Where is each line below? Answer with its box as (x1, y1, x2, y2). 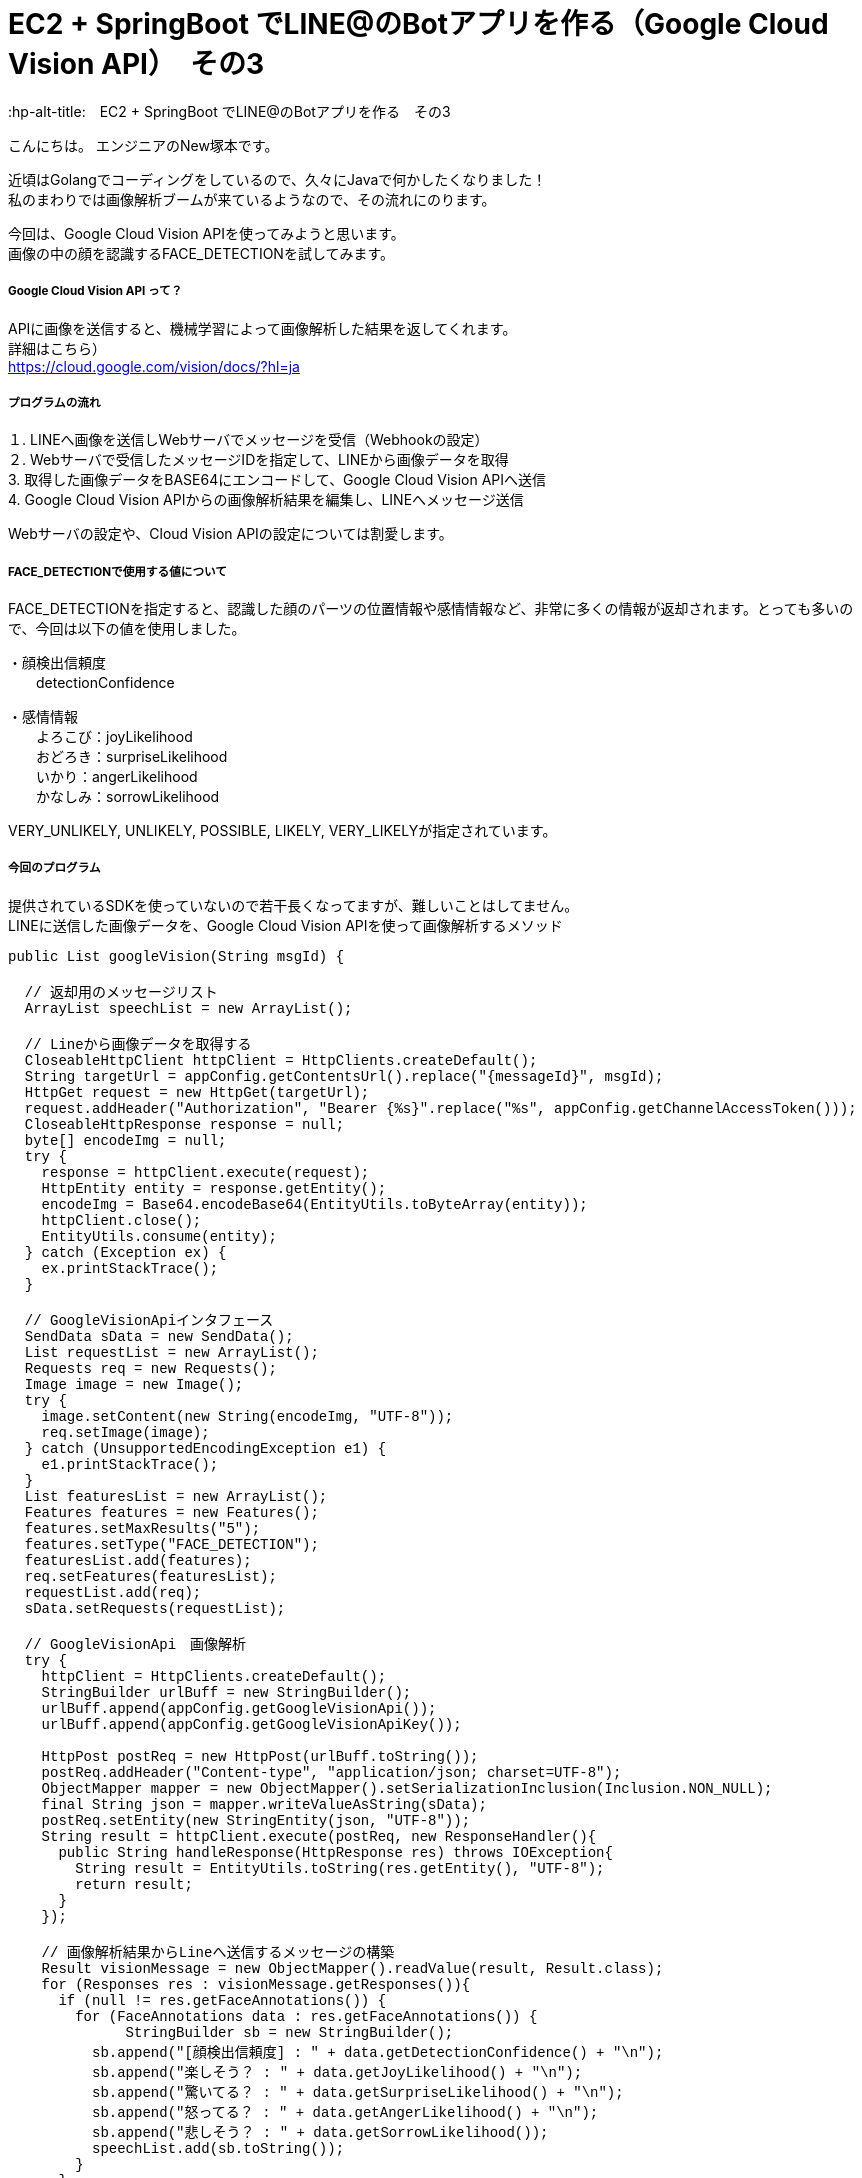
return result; (75, 1876, 193, 1893)
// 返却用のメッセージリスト (24, 984, 218, 1001)
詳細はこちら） (8, 339, 106, 357)
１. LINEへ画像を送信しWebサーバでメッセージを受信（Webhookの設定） (8, 431, 489, 449)
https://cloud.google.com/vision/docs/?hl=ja (8, 357, 300, 375)
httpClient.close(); (41, 1212, 202, 1229)
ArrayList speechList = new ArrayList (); (24, 1000, 353, 1017)
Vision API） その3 (8, 47, 264, 81)
